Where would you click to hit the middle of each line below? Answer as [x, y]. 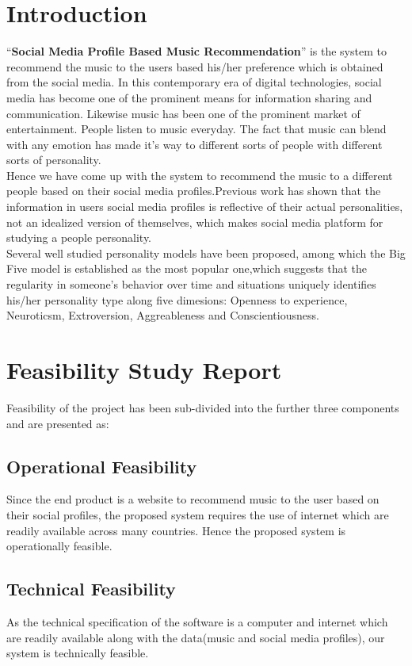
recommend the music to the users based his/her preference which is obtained [195, 66]
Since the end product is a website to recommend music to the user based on [193, 499]
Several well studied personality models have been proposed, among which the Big [206, 253]
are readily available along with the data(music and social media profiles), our [196, 637]
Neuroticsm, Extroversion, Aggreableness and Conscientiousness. [163, 315]
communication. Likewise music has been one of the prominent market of [183, 113]
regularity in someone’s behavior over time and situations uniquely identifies [191, 284]
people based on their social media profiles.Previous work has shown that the [194, 191]
